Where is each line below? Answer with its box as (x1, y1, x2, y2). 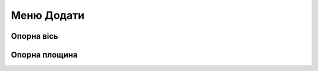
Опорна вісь (11, 31, 58, 41)
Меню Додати (11, 9, 85, 22)
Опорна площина (11, 50, 78, 60)
